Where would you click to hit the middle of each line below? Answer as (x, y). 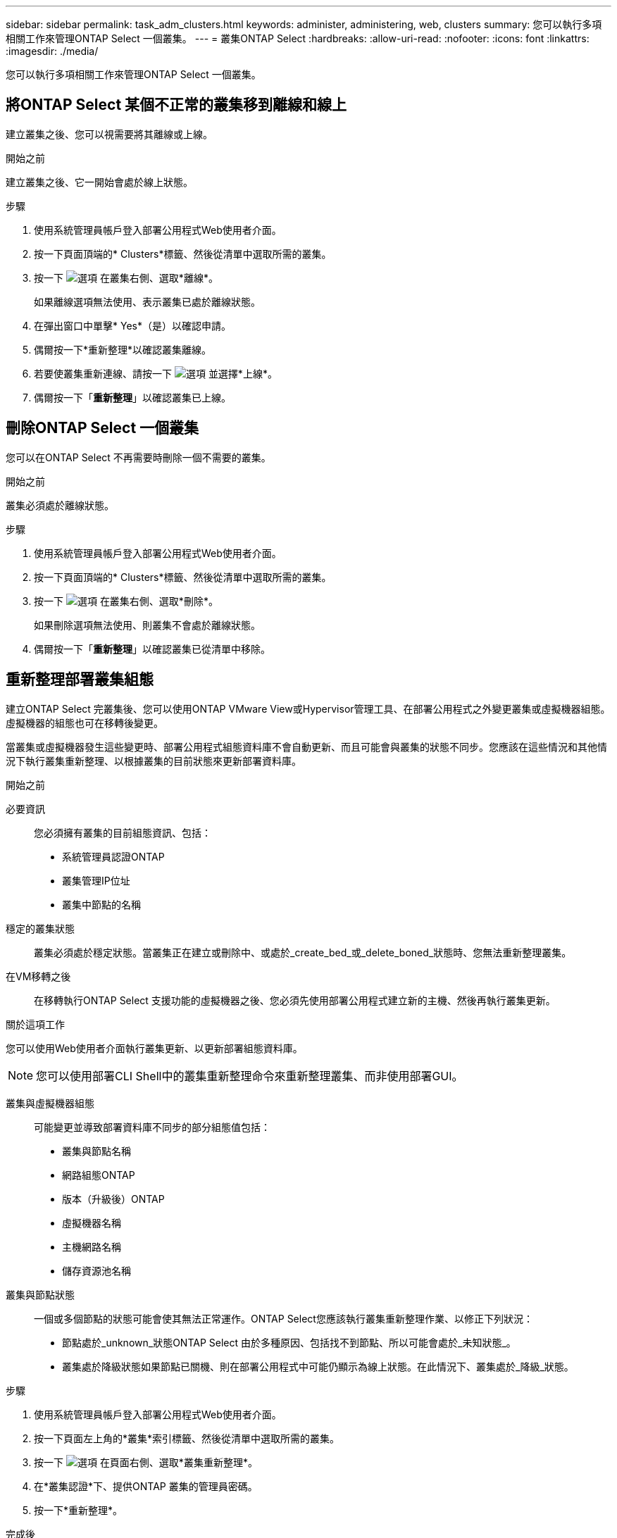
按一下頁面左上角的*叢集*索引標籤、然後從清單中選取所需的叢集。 (187, 1438)
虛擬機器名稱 (92, 1223)
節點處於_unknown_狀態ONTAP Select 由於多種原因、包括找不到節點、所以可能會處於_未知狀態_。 (289, 1342)
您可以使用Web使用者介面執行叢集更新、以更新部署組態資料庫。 (154, 1048)
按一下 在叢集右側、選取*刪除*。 (126, 601)
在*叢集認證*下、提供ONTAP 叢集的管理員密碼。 (146, 1486)
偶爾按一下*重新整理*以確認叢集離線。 (123, 349)
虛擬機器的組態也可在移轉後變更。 (85, 723)
